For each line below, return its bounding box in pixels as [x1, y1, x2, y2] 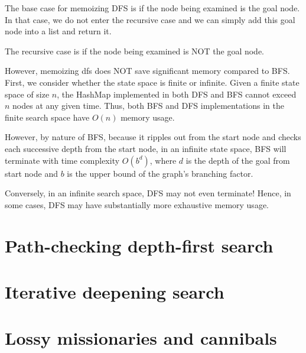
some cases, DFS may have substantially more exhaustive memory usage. [5, 198, 269, 210]
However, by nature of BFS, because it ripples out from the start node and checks [5, 131, 301, 143]
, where [149, 154, 177, 166]
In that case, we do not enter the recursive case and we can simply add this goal [5, 13, 295, 25]
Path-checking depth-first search [5, 233, 274, 257]
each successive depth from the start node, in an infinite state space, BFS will [5, 142, 287, 154]
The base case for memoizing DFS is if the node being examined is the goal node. [5, 2, 300, 14]
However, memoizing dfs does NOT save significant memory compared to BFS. [5, 64, 290, 77]
